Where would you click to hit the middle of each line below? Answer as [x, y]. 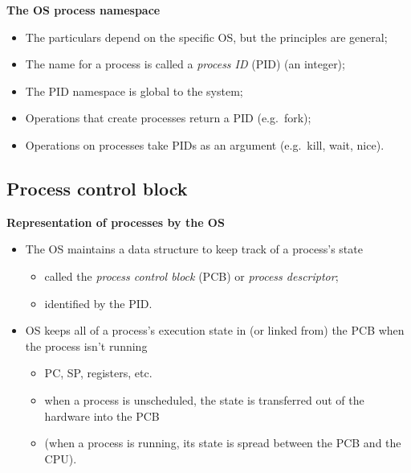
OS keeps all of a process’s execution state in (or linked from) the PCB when [215, 330]
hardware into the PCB [102, 415]
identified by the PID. [98, 303]
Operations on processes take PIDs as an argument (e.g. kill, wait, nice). [205, 144]
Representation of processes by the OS [116, 222]
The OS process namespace [83, 10]
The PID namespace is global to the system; [134, 90]
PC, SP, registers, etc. [98, 373]
